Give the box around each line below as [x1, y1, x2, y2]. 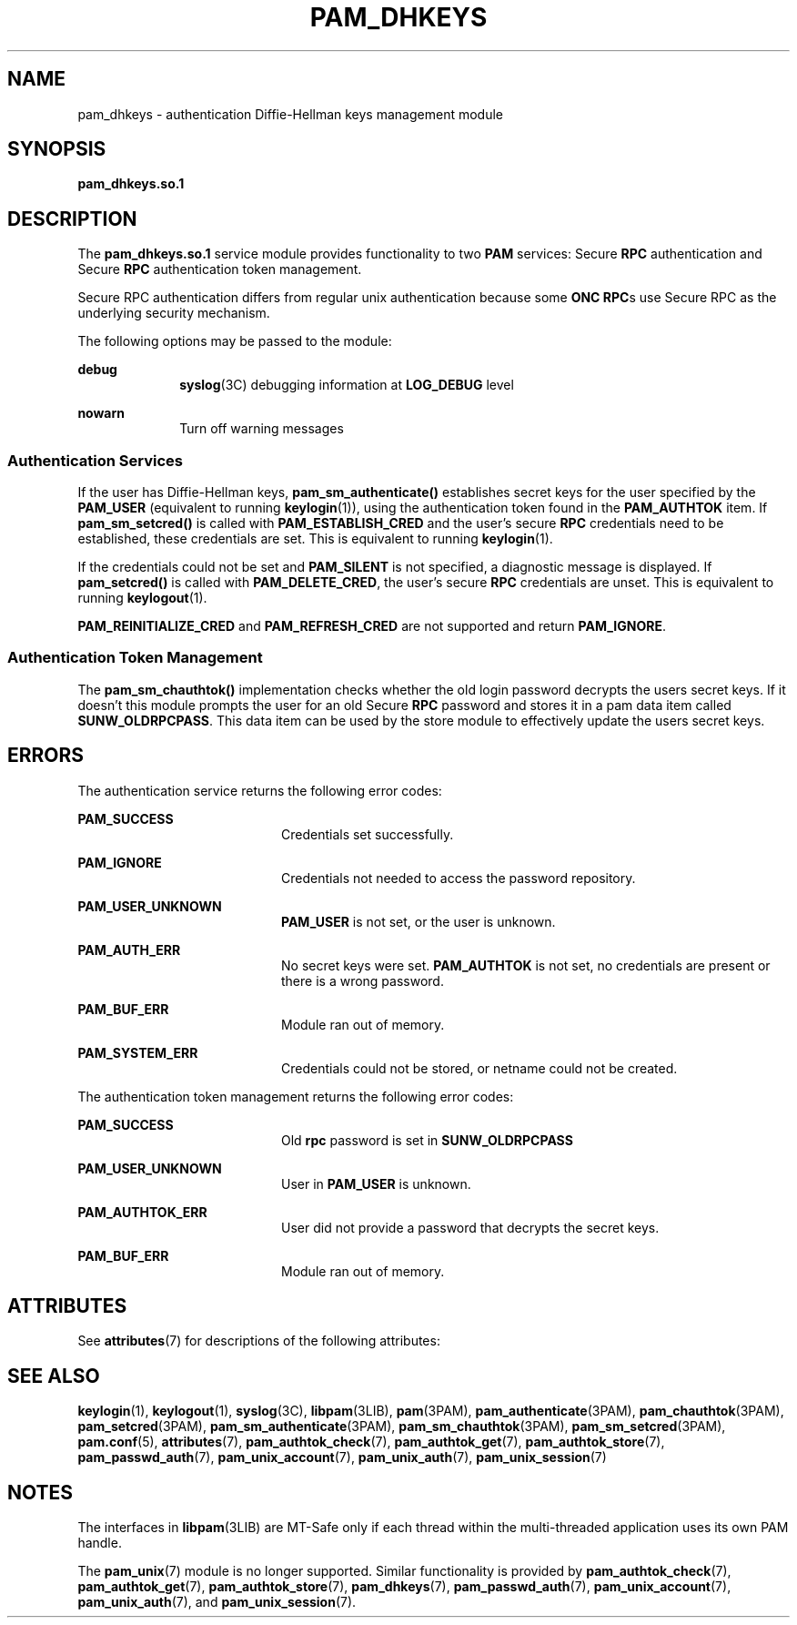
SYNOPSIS [7, 137, 106, 161]
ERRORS [7, 744, 85, 767]
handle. [77, 1535, 122, 1551]
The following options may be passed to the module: [77, 333, 392, 350]
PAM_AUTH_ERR [77, 941, 181, 958]
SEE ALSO [7, 1364, 100, 1387]
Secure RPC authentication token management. [77, 261, 362, 278]
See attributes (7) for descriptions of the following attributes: [77, 1333, 440, 1349]
